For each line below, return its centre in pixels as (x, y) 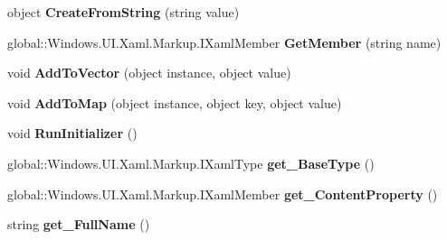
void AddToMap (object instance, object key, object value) (175, 102)
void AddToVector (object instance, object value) (149, 73)
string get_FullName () (79, 224)
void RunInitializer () (72, 133)
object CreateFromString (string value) (124, 12)
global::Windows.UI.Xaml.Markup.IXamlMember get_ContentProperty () (223, 194)
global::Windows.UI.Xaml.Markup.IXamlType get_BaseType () (191, 163)
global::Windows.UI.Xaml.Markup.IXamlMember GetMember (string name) (224, 42)
